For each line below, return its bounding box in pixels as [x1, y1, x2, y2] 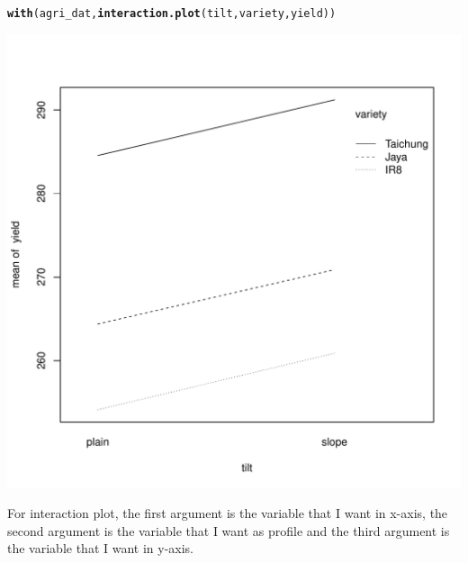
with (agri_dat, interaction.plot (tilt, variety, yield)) [7, 7, 337, 20]
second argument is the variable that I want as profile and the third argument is [7, 521, 450, 540]
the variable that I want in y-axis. [7, 539, 194, 558]
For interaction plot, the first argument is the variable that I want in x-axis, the [7, 504, 448, 522]
